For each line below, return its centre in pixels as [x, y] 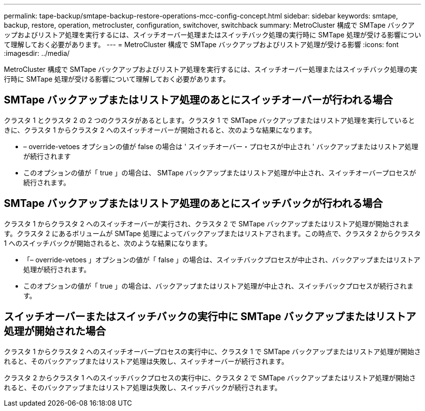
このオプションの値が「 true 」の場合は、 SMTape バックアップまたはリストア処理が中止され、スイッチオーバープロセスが [220, 172]
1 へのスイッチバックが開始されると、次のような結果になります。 [108, 243]
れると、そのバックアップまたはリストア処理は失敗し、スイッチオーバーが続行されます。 [146, 361]
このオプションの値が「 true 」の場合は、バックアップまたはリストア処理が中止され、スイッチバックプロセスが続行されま [219, 286]
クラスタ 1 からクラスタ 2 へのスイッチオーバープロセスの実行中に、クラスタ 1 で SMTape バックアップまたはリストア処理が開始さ [212, 351]
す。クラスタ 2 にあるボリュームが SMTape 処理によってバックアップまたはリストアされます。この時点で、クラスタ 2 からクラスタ [212, 233]
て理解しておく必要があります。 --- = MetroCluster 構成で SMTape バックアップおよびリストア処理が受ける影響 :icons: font [201, 44]
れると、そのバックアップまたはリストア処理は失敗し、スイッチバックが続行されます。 [143, 387]
